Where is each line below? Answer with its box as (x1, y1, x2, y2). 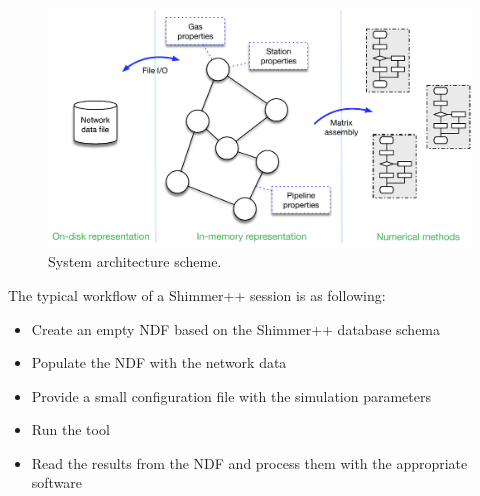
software (31, 472, 83, 493)
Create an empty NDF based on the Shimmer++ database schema (31, 318, 441, 339)
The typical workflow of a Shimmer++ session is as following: (8, 284, 386, 305)
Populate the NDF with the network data (31, 352, 287, 373)
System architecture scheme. (48, 251, 222, 272)
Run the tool (31, 419, 110, 440)
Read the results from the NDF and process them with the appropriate (31, 452, 468, 473)
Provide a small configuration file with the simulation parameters (31, 385, 432, 406)
